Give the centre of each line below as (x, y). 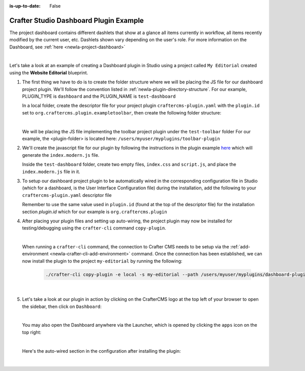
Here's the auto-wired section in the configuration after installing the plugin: (101, 351)
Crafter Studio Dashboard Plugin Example (77, 20)
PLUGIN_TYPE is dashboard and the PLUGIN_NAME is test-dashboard (99, 96)
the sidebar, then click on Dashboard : (62, 306)
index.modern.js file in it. (51, 172)
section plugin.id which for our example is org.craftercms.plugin (95, 212)
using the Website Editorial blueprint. (49, 73)
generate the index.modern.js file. (61, 155)
